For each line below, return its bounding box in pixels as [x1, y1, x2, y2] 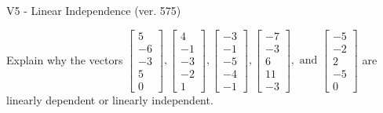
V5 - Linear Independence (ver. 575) [6, 2, 181, 18]
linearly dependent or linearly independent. [6, 91, 213, 108]
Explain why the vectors [6, 51, 123, 67]
